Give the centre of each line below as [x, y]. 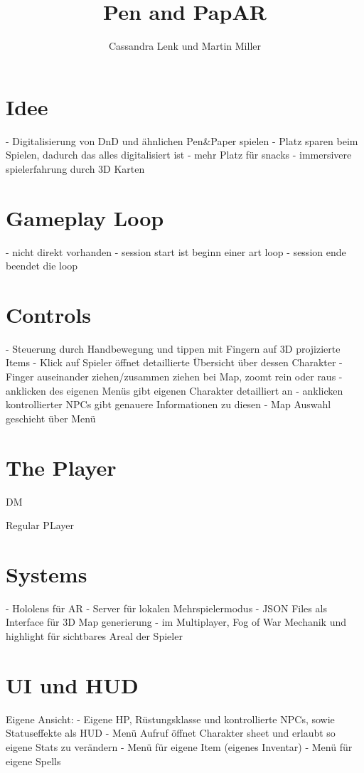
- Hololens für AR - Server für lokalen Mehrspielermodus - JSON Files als [166, 608]
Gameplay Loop [85, 217]
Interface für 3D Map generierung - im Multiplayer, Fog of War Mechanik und [176, 622]
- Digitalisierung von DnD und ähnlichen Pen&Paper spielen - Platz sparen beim [182, 140]
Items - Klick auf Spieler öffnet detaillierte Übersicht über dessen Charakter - [174, 362]
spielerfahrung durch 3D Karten [75, 168]
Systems [47, 574]
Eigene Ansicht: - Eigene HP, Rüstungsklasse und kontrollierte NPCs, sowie [170, 719]
